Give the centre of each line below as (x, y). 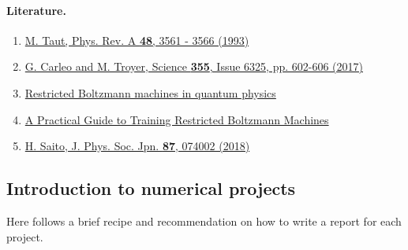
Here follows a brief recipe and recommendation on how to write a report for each (204, 221)
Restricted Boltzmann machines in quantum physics (150, 92)
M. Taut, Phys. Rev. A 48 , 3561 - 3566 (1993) (137, 40)
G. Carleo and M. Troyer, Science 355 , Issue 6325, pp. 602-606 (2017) (194, 66)
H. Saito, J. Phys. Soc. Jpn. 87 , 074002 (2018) (137, 146)
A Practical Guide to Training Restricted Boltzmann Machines (177, 119)
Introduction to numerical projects (151, 188)
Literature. (36, 10)
